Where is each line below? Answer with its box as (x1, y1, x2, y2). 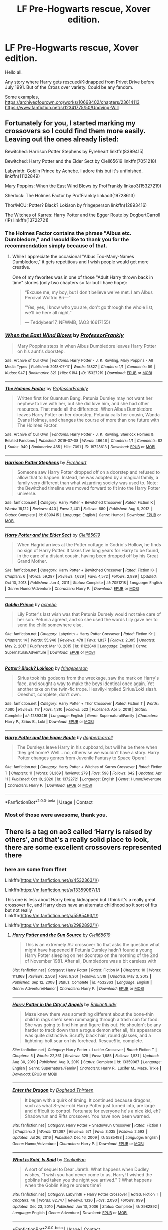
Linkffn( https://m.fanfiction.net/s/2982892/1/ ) (5, 922, 99, 928)
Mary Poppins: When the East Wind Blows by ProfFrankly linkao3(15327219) (5, 183, 162, 189)
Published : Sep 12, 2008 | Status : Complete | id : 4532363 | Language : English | (12, 980, 152, 985)
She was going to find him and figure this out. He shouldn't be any (24, 1022, 161, 1028)
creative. (12, 264, 31, 270)
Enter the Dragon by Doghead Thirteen (12, 1087, 94, 1093)
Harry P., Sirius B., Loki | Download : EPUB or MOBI (5, 719, 94, 724)
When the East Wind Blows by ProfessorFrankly (5, 332, 124, 339)
